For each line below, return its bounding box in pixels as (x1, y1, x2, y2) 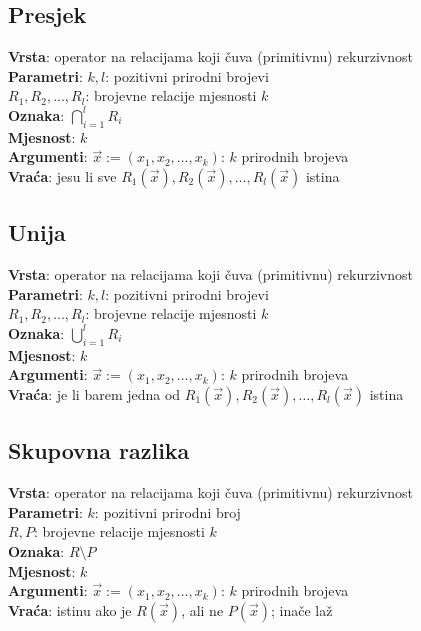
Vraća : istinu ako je (8, 599, 132, 620)
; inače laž (271, 599, 333, 620)
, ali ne (181, 599, 224, 620)
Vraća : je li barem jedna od (8, 383, 181, 404)
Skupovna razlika (8, 435, 190, 466)
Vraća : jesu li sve (8, 165, 117, 186)
